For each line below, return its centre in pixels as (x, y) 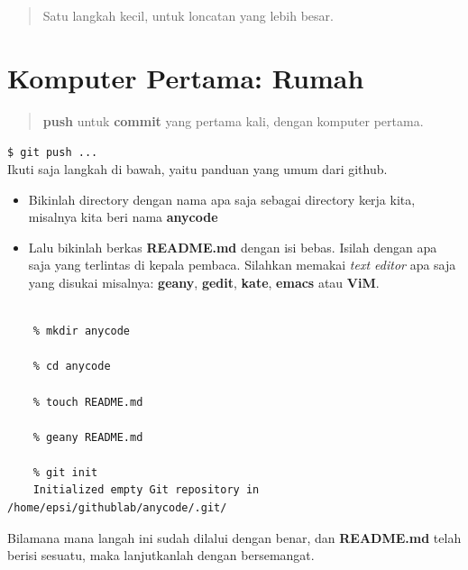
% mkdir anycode (82, 331)
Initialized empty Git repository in (146, 490)
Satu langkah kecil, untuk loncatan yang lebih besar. (188, 15)
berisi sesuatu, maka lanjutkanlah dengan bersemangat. (161, 555)
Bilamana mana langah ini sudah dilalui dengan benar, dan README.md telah (234, 537)
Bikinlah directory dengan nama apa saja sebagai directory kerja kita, (222, 199)
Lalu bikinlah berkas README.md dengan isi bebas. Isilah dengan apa (233, 247)
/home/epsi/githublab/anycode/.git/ (117, 508)
